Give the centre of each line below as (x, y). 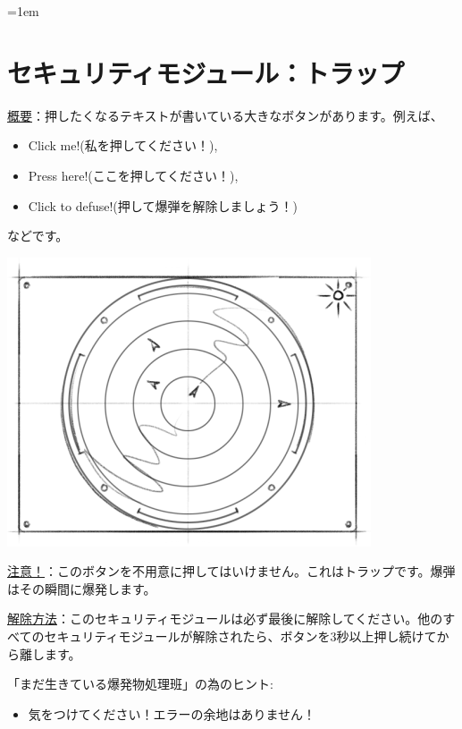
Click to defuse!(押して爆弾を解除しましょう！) (163, 205)
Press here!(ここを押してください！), (133, 175)
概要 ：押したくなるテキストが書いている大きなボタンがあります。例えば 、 (225, 115)
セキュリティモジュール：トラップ (206, 72)
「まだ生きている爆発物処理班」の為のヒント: (140, 684)
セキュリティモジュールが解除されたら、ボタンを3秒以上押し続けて (240, 636)
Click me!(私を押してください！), (123, 145)
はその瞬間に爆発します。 (82, 588)
